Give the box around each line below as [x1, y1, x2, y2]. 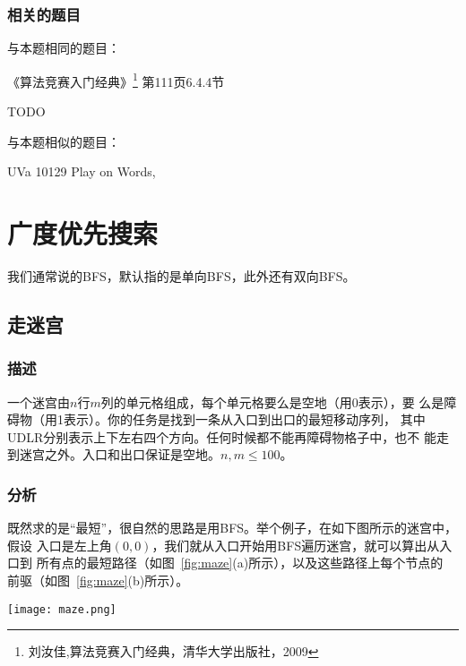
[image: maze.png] [7, 602, 116, 616]
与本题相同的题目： [7, 38, 120, 57]
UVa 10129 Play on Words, [7, 162, 156, 181]
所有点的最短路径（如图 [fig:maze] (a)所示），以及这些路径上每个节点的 [36, 553, 444, 572]
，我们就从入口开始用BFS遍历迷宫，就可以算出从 [151, 535, 440, 554]
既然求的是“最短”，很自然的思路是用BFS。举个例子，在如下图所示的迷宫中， [7, 518, 458, 537]
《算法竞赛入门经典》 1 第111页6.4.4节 [7, 69, 225, 90]
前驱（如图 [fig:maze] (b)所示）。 [7, 570, 189, 589]
